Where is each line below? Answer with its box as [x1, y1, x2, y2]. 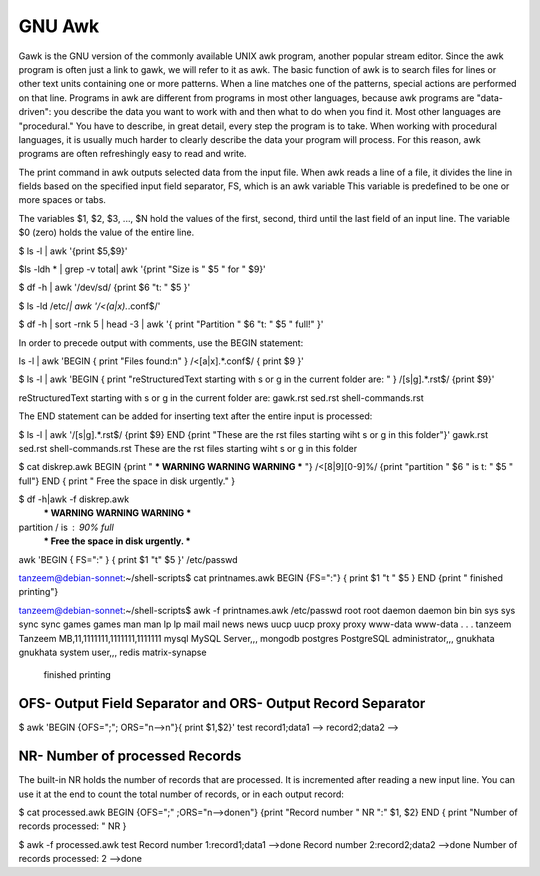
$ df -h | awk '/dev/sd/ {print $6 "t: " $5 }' [18, 281, 191, 294]
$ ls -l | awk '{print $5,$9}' [18, 245, 129, 257]
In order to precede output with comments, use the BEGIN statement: [18, 336, 304, 349]
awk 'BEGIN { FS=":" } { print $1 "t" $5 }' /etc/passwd [18, 553, 239, 565]
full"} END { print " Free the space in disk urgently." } [18, 475, 235, 487]
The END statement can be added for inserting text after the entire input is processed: [18, 410, 373, 422]
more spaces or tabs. [18, 194, 107, 206]
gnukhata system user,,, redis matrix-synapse [18, 646, 207, 658]
